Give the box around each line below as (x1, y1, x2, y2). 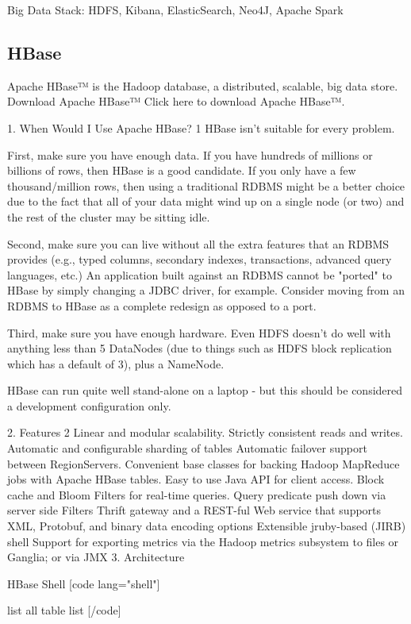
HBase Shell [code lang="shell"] (7, 575, 160, 591)
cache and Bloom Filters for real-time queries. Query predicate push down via (7, 486, 386, 503)
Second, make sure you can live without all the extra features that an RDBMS (7, 235, 390, 252)
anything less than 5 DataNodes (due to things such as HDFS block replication (7, 340, 392, 356)
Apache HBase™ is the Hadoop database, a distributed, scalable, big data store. (7, 77, 398, 94)
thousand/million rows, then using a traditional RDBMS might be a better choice (7, 177, 405, 194)
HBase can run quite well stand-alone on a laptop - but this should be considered (7, 382, 403, 399)
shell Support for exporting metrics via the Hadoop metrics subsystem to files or (7, 533, 399, 549)
